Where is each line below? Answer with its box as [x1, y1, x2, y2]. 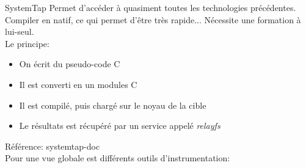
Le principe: [5, 37, 49, 49]
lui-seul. [5, 25, 34, 38]
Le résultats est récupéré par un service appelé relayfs [19, 119, 220, 132]
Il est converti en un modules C [19, 78, 137, 90]
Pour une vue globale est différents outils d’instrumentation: [5, 152, 230, 164]
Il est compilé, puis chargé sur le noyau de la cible [19, 98, 206, 111]
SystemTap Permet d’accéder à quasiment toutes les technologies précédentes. [5, 1, 296, 13]
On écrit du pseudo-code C [19, 57, 120, 70]
